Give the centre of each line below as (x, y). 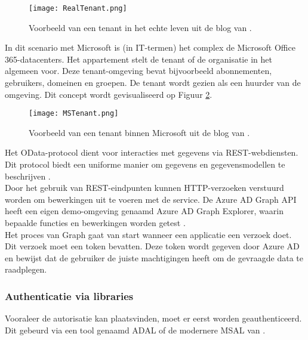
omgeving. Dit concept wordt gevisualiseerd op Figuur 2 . (109, 94)
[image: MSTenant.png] (74, 114)
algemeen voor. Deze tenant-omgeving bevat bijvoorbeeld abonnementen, (138, 71)
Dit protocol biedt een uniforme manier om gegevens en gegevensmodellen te (145, 164)
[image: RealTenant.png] (78, 8)
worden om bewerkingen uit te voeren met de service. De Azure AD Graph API (151, 199)
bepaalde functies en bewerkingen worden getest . (95, 223)
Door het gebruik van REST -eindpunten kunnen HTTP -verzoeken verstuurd (144, 188)
